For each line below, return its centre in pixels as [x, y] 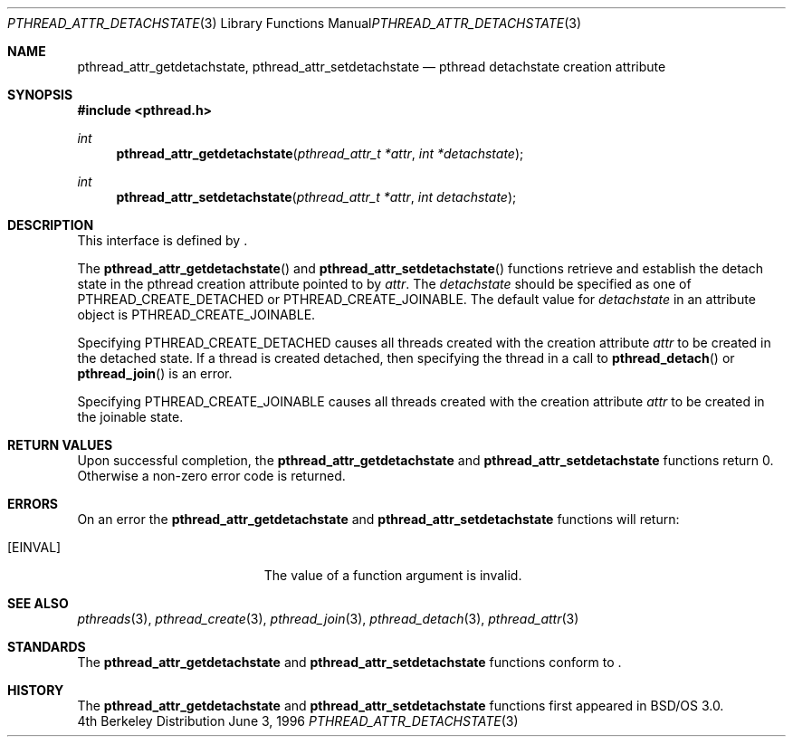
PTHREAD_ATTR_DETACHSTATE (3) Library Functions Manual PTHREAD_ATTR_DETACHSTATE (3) [295, 23]
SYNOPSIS [40, 95]
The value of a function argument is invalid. [393, 575]
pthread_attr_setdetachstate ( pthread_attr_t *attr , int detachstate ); [316, 197]
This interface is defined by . [162, 240]
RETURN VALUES [60, 445]
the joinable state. [130, 417]
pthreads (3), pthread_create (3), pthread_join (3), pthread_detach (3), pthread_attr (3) [328, 619]
